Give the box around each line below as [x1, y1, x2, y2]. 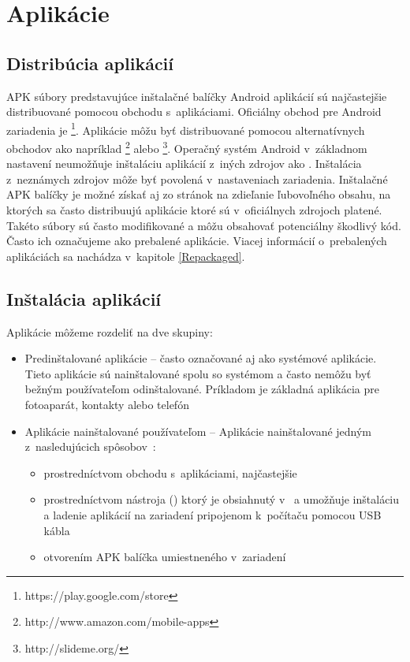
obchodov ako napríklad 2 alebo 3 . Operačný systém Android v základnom [6, 138, 367, 156]
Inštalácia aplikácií [6, 286, 162, 311]
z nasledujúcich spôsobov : [24, 438, 156, 455]
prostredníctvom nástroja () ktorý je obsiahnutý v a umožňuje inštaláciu [43, 491, 400, 508]
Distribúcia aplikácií [6, 50, 174, 75]
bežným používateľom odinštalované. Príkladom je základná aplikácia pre [24, 381, 379, 397]
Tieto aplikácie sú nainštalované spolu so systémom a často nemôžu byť [24, 365, 371, 381]
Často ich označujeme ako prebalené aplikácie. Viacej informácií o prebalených [6, 232, 387, 249]
